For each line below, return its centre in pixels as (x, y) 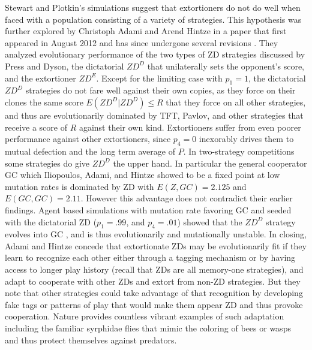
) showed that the (210, 221)
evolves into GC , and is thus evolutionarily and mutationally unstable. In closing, (156, 234)
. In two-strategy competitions (239, 151)
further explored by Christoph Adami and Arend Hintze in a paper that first (146, 31)
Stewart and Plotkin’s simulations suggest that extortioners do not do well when (153, 7)
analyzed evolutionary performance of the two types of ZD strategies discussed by (155, 54)
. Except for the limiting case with (159, 78)
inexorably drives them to (246, 139)
